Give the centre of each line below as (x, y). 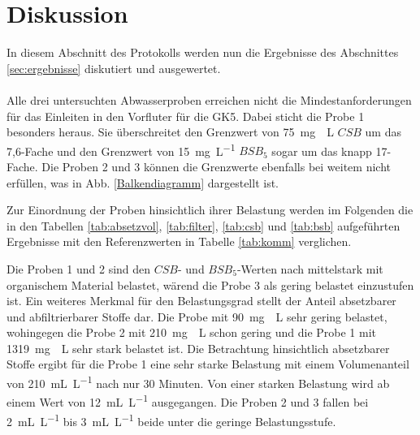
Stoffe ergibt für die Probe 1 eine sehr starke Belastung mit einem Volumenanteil (208, 364)
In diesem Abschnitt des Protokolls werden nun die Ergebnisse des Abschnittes (203, 52)
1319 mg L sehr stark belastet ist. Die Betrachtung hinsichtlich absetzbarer (198, 348)
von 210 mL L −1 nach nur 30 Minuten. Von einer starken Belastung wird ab (198, 382)
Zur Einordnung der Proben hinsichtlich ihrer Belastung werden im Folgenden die (210, 210)
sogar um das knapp (322, 151)
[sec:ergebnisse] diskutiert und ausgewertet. (114, 68)
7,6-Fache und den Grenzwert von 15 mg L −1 (121, 149)
